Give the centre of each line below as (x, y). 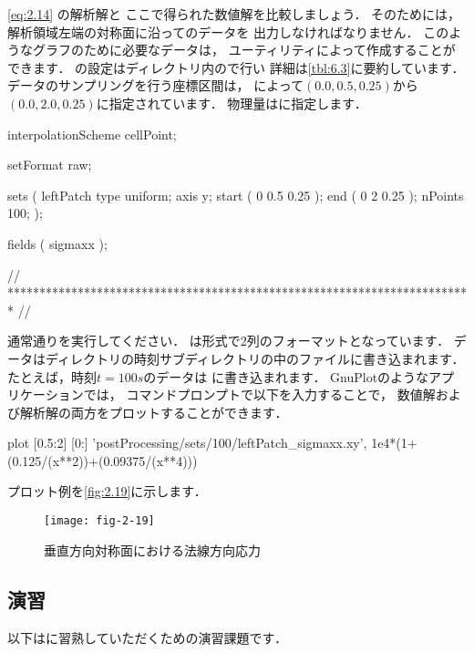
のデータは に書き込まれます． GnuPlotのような (286, 376)
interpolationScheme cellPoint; (92, 134)
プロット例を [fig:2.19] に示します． (107, 491)
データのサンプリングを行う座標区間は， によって (156, 85)
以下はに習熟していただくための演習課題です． (148, 637)
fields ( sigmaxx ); (57, 243)
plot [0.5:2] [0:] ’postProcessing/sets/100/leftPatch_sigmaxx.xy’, (187, 443)
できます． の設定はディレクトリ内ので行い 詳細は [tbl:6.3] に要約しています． (236, 67)
